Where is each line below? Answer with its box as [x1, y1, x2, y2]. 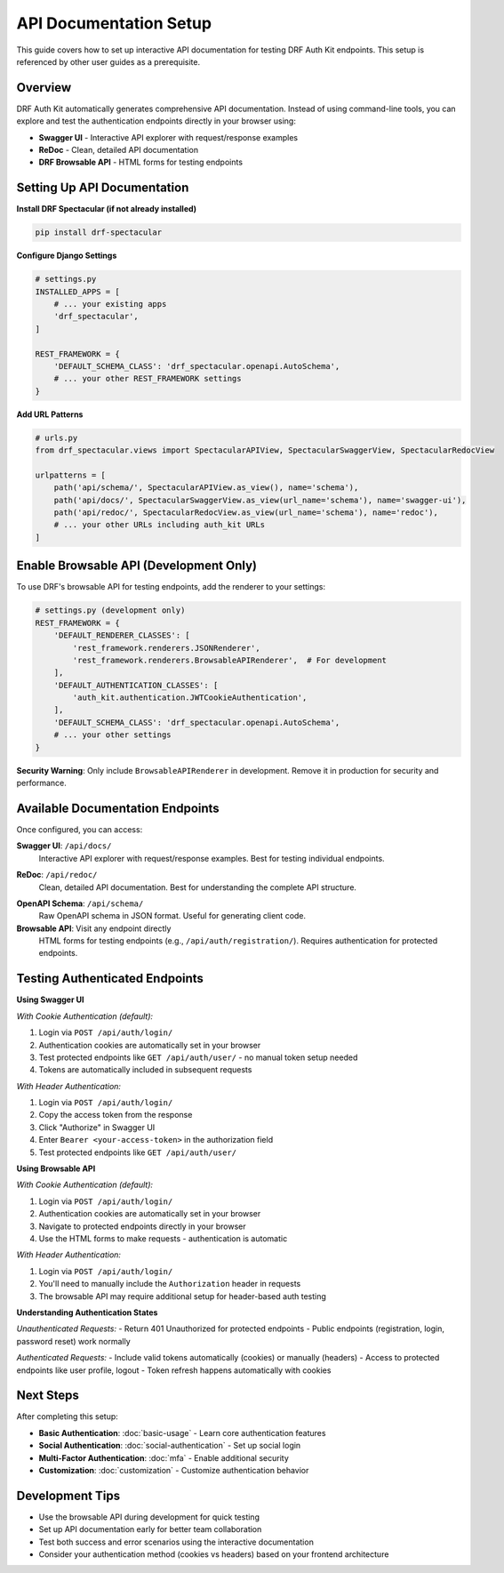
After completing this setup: [16, 1411, 119, 1422]
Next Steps [16, 1388, 79, 1403]
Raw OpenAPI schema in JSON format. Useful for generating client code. [38, 911, 307, 921]
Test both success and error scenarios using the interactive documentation [38, 1537, 315, 1547]
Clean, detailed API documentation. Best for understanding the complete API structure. [38, 881, 357, 893]
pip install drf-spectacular [35, 228, 163, 237]
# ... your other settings [53, 730, 172, 740]
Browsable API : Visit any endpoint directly [16, 923, 172, 934]
